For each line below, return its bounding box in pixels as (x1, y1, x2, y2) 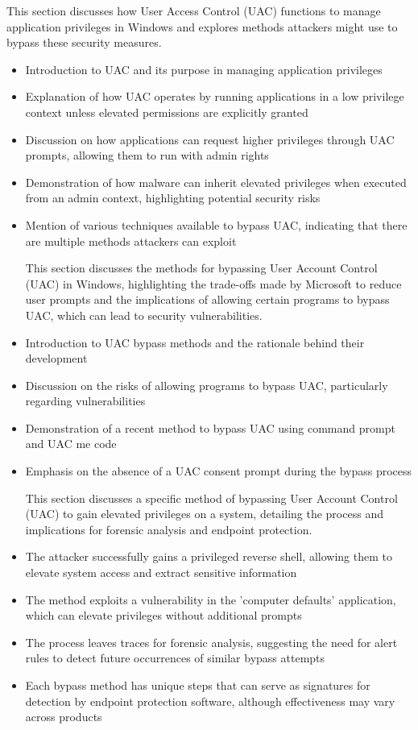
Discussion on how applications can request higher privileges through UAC (25, 131, 395, 147)
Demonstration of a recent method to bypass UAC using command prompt (25, 419, 395, 436)
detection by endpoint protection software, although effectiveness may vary (25, 692, 395, 709)
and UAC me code (25, 435, 117, 452)
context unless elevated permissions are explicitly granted (25, 103, 308, 120)
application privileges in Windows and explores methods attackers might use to (6, 18, 398, 35)
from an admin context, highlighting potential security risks (25, 189, 321, 206)
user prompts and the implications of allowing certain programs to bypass (25, 291, 390, 308)
